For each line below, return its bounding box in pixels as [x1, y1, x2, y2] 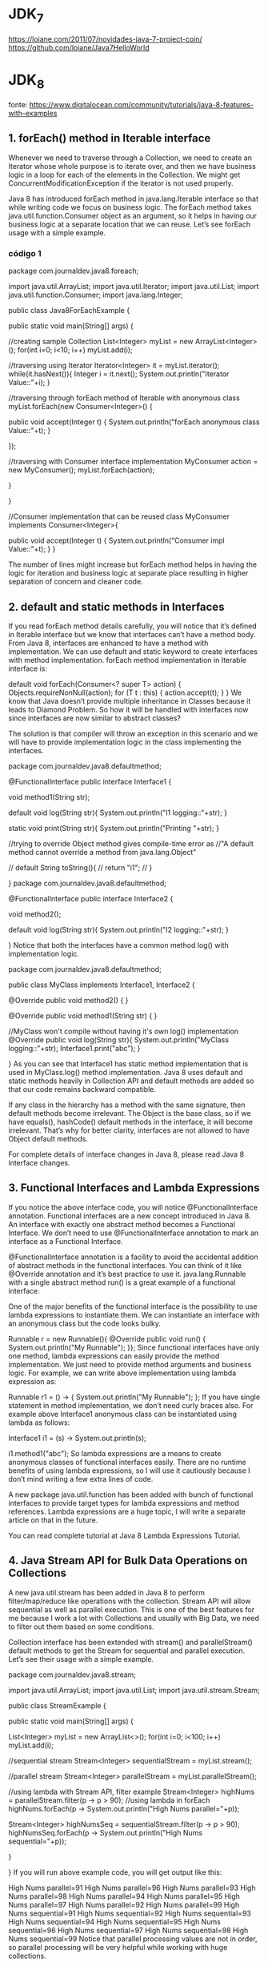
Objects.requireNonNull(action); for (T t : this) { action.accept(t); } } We [8, 688, 242, 697]
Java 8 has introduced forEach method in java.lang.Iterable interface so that [8, 194, 258, 203]
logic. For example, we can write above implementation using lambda [8, 1368, 237, 1378]
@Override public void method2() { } [8, 995, 129, 1005]
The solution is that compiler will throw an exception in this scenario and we [8, 728, 258, 738]
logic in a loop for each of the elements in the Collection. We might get [8, 170, 241, 179]
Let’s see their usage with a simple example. [8, 1654, 154, 1663]
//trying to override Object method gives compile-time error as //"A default [8, 838, 254, 849]
